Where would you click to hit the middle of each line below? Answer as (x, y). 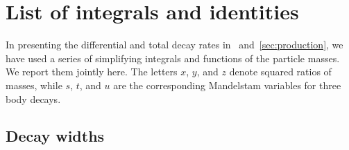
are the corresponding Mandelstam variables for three (227, 85)
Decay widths (55, 136)
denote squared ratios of (280, 72)
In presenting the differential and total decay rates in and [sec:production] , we (174, 45)
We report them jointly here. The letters (92, 72)
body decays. (33, 99)
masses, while (34, 85)
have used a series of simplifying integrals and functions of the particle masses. (173, 58)
